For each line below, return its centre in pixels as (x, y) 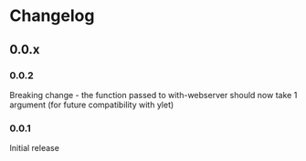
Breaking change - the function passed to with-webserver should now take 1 (153, 95)
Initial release (34, 148)
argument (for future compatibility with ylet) (92, 105)
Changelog (52, 16)
